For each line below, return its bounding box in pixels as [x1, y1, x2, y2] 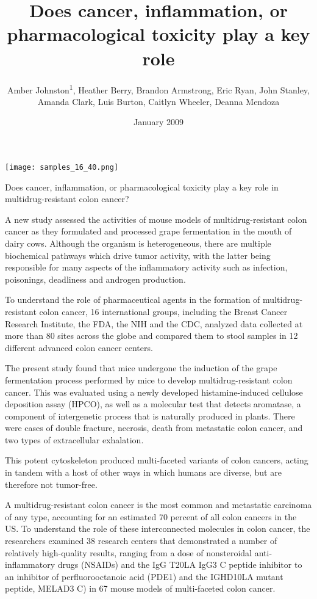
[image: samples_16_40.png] [5, 162, 119, 172]
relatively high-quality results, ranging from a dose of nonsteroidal [5, 546, 252, 559]
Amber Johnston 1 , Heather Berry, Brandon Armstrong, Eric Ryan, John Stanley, [7, 81, 310, 96]
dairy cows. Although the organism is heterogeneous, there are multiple [5, 236, 271, 249]
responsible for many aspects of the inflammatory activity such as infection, [5, 261, 288, 274]
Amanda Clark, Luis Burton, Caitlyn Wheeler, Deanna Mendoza [37, 95, 280, 107]
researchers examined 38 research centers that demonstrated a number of [5, 534, 277, 547]
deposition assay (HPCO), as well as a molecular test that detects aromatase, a [5, 398, 301, 410]
